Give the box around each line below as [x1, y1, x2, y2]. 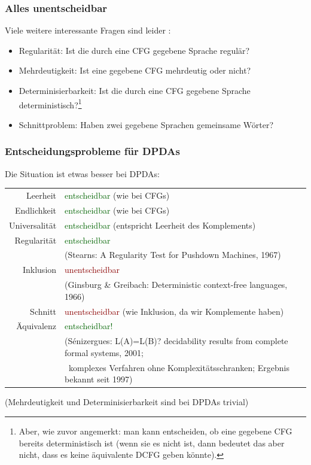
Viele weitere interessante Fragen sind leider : [5, 24, 171, 37]
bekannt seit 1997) [65, 373, 133, 385]
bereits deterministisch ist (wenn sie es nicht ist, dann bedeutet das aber [19, 436, 285, 449]
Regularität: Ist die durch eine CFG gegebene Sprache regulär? [19, 44, 250, 56]
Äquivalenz [16, 320, 57, 332]
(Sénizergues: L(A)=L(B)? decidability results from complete [65, 335, 288, 347]
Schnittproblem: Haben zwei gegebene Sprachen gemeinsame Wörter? [19, 118, 274, 130]
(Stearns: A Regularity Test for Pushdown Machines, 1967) [65, 248, 281, 261]
